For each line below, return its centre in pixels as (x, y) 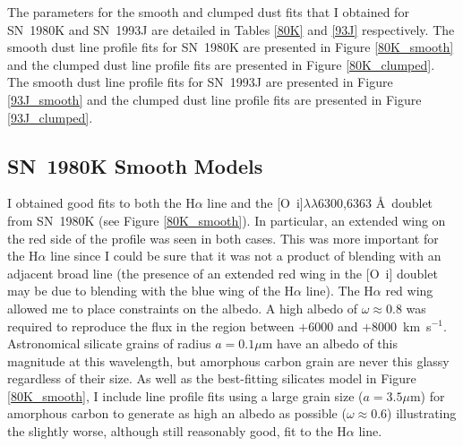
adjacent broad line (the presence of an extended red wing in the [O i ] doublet (223, 273)
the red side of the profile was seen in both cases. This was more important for (223, 238)
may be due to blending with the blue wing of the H (151, 291)
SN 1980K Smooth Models (135, 165)
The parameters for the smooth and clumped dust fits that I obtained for (208, 12)
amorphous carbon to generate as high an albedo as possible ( (177, 413)
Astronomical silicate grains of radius (109, 343)
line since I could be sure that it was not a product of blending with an (246, 256)
